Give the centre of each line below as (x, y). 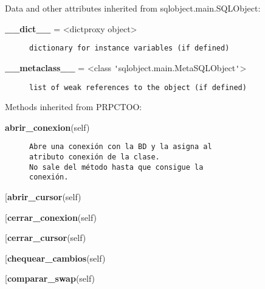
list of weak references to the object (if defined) (138, 87)
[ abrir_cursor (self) (43, 196)
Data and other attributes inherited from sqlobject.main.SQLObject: (133, 8)
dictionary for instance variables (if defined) (129, 48)
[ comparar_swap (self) (50, 278)
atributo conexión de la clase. (95, 157)
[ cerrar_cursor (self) (46, 238)
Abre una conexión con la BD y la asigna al (121, 147)
